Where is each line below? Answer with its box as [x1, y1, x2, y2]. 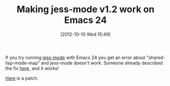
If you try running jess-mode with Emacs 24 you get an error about [5, 54, 146, 61]
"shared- [146, 54, 165, 61]
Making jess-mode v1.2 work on [16, 4, 155, 15]
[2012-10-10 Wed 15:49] [60, 31, 111, 37]
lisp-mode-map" [5, 60, 40, 66]
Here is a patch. [5, 75, 39, 81]
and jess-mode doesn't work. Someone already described [40, 60, 163, 66]
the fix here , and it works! [5, 65, 59, 71]
